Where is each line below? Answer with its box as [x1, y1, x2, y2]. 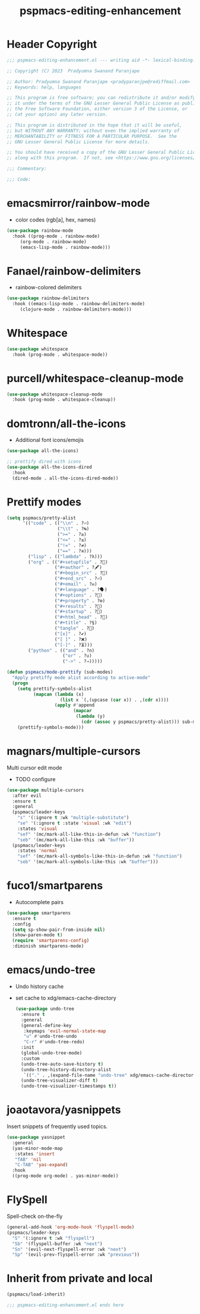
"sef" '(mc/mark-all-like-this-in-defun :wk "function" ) [17, 831, 161, 837]
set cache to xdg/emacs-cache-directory [15, 994, 116, 1002]
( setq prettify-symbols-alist [17, 686, 93, 691]
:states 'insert [14, 1151, 55, 1157]
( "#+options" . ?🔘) [54, 592, 103, 598]
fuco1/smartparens [7, 879, 103, 892]
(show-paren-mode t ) [12, 932, 63, 938]
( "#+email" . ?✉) [54, 581, 97, 587]
